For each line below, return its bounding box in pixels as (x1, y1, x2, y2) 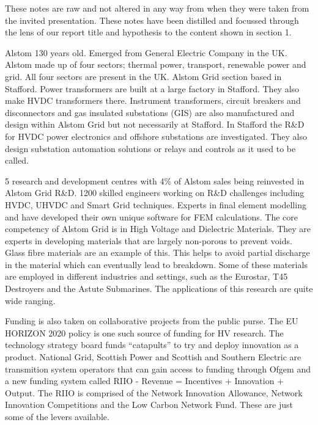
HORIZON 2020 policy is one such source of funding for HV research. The (5, 326, 284, 339)
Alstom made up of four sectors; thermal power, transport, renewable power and (5, 58, 306, 71)
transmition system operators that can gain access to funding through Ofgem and (5, 362, 311, 375)
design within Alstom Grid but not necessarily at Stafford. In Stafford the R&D (5, 118, 305, 131)
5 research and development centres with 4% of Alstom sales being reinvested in (5, 174, 305, 187)
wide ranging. (5, 294, 56, 307)
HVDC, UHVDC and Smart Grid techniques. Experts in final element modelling (5, 198, 306, 211)
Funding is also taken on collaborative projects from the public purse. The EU (5, 314, 298, 327)
